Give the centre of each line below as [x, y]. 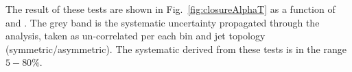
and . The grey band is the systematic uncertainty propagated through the [163, 22]
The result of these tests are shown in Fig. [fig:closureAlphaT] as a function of [171, 9]
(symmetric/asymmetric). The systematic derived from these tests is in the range [176, 49]
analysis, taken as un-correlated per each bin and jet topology [136, 36]
